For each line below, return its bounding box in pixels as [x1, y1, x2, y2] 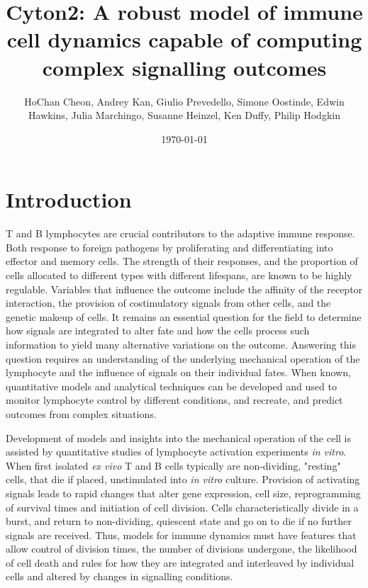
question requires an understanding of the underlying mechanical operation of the [6, 351, 360, 366]
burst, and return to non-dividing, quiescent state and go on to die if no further [6, 514, 352, 528]
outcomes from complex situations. [6, 406, 157, 421]
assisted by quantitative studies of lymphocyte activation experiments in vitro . [6, 444, 347, 459]
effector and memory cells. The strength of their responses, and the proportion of [6, 254, 358, 268]
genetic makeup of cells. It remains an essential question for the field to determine [6, 309, 362, 324]
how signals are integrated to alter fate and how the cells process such [6, 323, 310, 338]
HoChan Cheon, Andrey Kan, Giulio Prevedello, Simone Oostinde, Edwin [24, 94, 345, 108]
